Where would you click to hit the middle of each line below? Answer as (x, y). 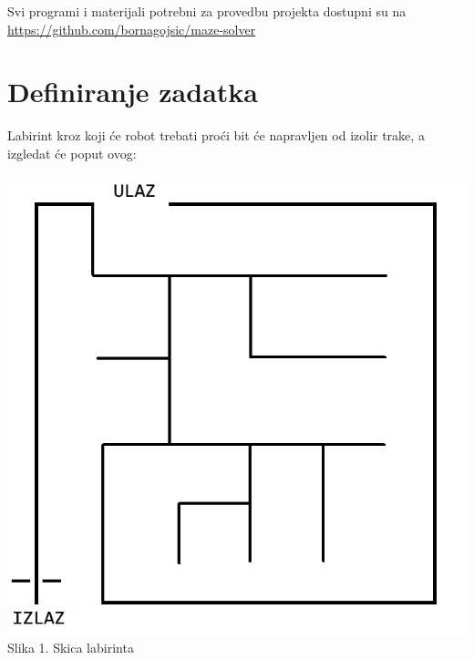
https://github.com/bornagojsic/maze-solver (132, 29)
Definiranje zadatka (133, 92)
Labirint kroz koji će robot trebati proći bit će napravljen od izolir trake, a (216, 135)
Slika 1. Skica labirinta (71, 648)
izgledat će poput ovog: (72, 153)
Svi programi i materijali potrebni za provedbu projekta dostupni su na (207, 11)
